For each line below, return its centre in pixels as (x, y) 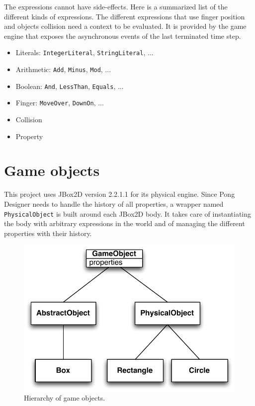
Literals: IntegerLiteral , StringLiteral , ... (85, 52)
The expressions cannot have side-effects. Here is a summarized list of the (116, 6)
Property (29, 136)
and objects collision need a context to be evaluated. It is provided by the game (125, 26)
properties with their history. (48, 233)
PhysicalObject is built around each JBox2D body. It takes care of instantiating (128, 213)
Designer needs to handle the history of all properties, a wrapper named (114, 203)
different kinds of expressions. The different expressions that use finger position (125, 16)
